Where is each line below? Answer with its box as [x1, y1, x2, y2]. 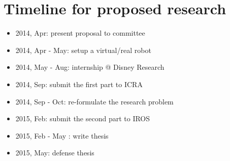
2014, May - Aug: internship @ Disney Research [15, 62, 165, 72]
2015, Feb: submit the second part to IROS [15, 113, 150, 124]
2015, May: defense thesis [15, 147, 94, 158]
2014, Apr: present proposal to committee [15, 28, 145, 38]
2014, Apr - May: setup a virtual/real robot [15, 44, 151, 55]
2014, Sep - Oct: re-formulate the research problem [15, 96, 174, 106]
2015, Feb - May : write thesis [15, 130, 109, 141]
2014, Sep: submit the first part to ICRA [15, 78, 143, 89]
